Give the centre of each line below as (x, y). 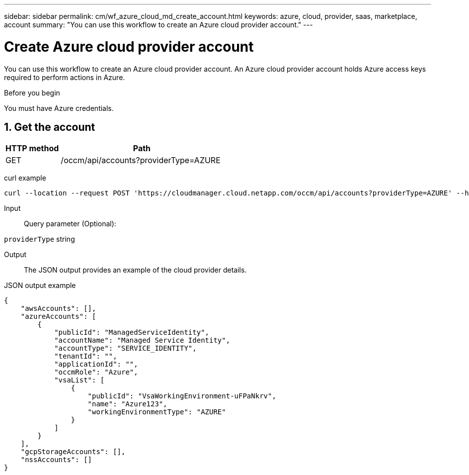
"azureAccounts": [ (58, 317)
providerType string (39, 239)
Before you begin (32, 93)
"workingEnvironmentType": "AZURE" (157, 412)
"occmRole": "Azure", (96, 372)
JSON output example (40, 285)
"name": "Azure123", (127, 404)
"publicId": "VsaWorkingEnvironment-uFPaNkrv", (182, 396)
